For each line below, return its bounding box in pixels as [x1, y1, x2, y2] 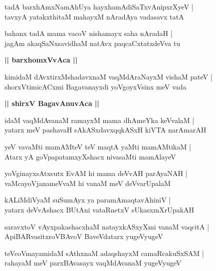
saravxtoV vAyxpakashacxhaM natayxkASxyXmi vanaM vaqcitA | [5, 221, 209, 231]
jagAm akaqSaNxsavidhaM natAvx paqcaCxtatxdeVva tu [5, 37, 180, 48]
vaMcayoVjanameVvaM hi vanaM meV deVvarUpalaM [5, 177, 171, 188]
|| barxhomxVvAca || [5, 54, 78, 65]
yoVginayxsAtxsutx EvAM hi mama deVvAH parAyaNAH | [5, 168, 187, 178]
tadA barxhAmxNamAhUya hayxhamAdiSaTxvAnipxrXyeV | [5, 1, 193, 11]
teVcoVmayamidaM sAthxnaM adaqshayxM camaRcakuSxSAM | [5, 247, 204, 258]
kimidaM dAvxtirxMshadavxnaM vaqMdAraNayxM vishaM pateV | [5, 71, 212, 81]
